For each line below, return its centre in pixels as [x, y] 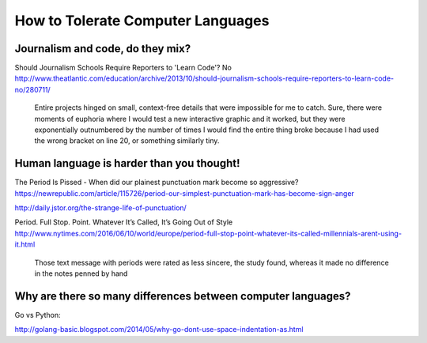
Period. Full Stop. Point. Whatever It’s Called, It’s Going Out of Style [124, 222]
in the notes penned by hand [81, 273]
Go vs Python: [38, 315]
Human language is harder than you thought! [127, 163]
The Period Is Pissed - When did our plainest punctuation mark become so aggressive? [157, 183]
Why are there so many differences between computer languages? [183, 296]
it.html [25, 244]
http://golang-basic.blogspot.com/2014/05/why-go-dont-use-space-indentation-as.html [159, 330]
